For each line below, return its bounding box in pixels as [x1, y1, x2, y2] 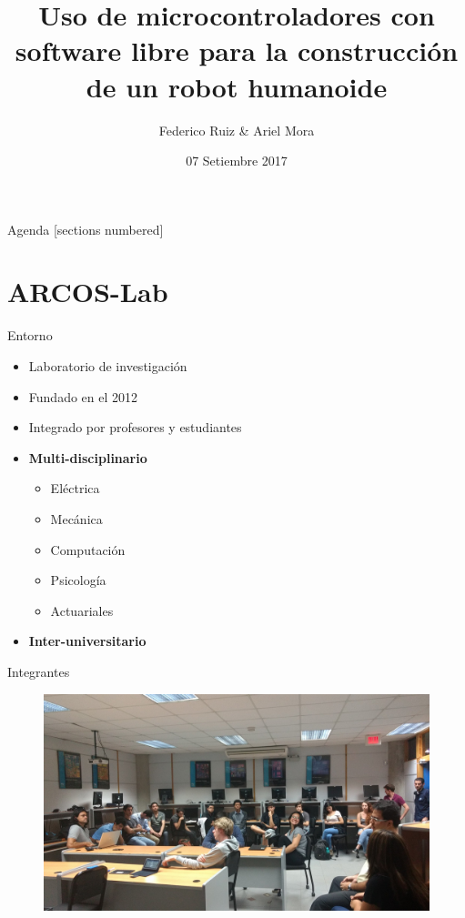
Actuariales [50, 600, 114, 620]
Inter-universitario [28, 631, 147, 651]
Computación [50, 540, 126, 559]
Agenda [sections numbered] [7, 219, 164, 238]
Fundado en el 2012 [28, 387, 138, 406]
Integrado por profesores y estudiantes [28, 418, 242, 437]
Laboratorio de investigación [28, 357, 187, 375]
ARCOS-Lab [7, 273, 168, 310]
